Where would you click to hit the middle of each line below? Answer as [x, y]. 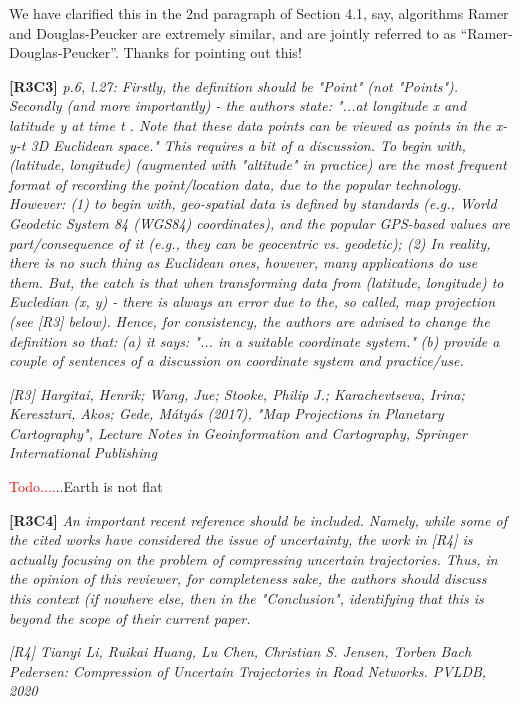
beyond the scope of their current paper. [130, 617]
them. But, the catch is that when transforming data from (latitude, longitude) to [256, 281]
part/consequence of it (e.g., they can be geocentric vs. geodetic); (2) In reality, [250, 242]
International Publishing [83, 452]
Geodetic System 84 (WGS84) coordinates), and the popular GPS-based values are [259, 222]
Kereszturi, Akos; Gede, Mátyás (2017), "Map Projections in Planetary [226, 413]
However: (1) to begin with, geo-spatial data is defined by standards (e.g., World [253, 203]
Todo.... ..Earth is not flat [86, 486]
